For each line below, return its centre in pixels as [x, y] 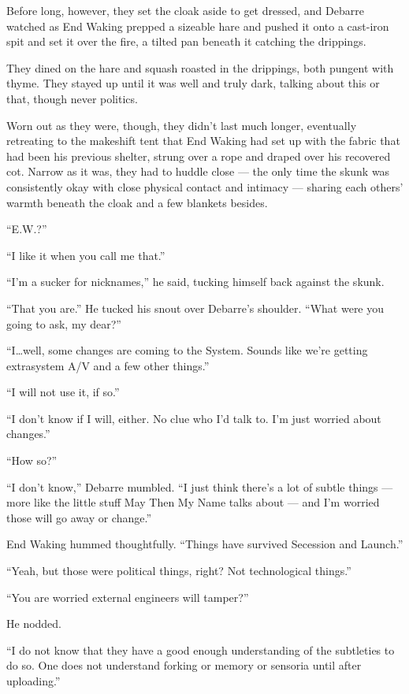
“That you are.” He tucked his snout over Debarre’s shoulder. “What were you [195, 308]
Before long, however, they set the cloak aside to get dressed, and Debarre [185, 10]
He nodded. [34, 623]
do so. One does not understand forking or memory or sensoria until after [184, 665]
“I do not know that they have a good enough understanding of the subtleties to [201, 649]
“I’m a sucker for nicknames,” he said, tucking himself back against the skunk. [195, 282]
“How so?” [32, 460]
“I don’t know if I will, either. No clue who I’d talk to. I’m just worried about [194, 418]
